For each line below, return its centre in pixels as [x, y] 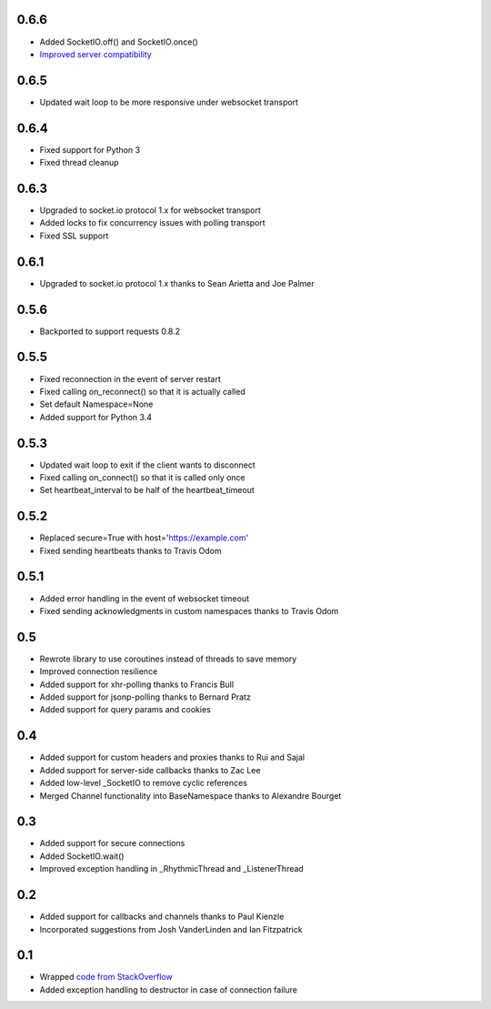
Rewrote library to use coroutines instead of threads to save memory [168, 659]
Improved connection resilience [99, 671]
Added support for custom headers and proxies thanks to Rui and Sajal [172, 757]
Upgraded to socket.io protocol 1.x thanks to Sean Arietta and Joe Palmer [177, 283]
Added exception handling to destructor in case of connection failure [168, 989]
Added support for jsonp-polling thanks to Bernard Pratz [145, 697]
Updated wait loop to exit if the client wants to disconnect [147, 465]
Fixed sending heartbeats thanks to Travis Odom [130, 550]
